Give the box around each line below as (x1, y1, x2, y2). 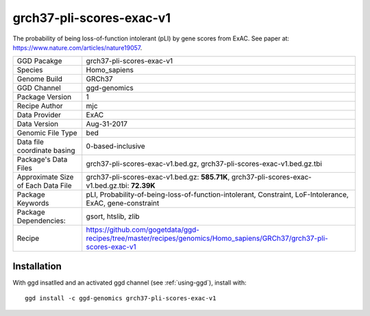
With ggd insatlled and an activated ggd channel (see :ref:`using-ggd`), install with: (12, 278, 247, 287)
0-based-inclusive (86, 141, 145, 151)
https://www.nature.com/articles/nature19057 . (12, 43, 143, 51)
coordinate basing (16, 146, 75, 156)
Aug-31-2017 (86, 119, 128, 129)
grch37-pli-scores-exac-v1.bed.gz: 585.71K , (86, 172, 230, 182)
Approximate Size (16, 172, 74, 182)
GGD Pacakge (16, 56, 62, 66)
